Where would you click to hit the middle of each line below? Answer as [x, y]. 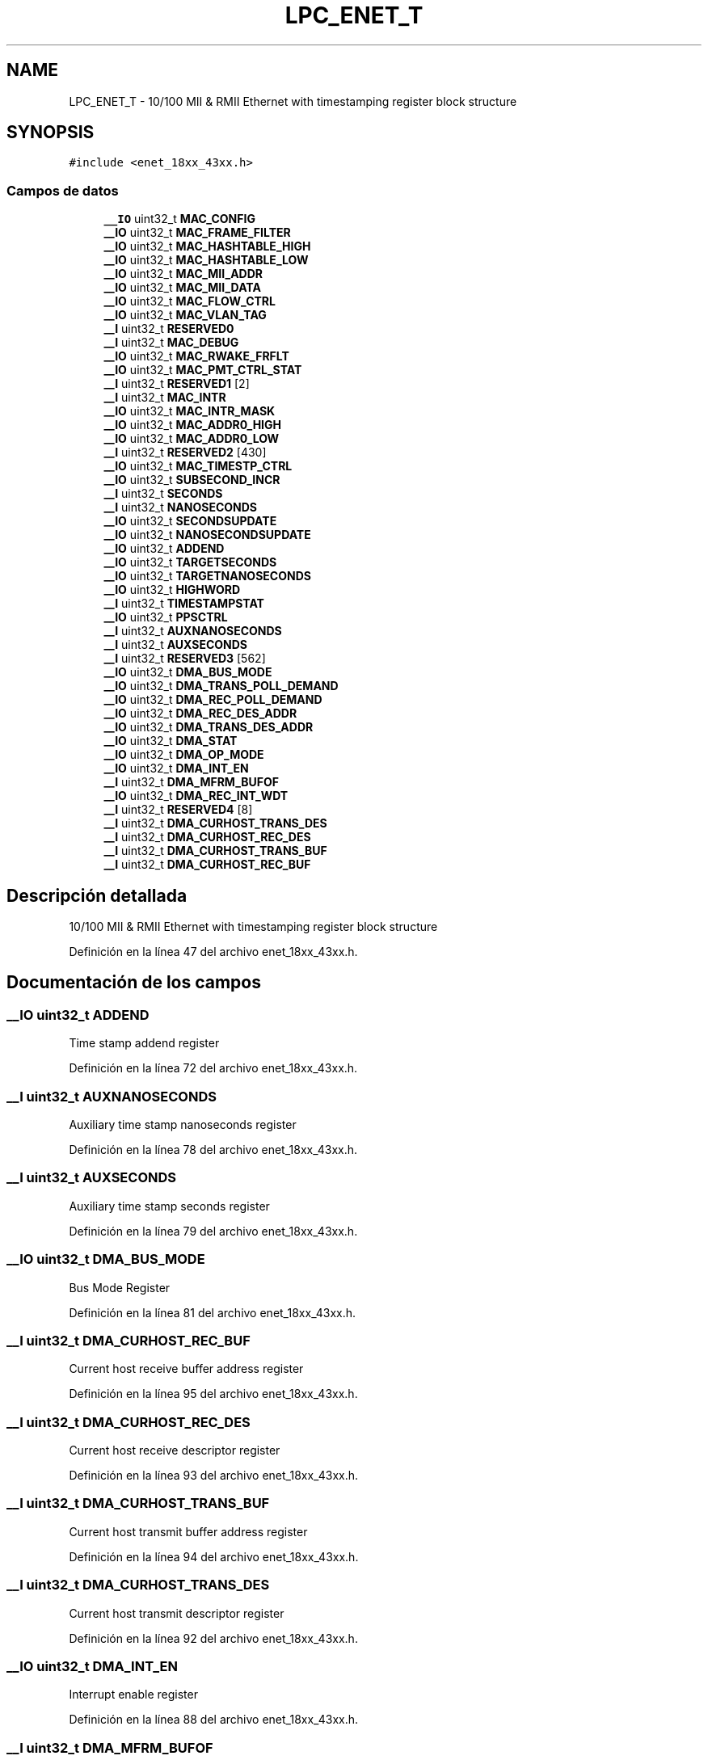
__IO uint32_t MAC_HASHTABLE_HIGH [207, 246]
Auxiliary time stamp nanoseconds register [183, 1124]
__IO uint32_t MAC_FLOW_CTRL [190, 301]
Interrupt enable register [133, 1695]
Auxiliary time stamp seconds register [169, 1206]
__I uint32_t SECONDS [163, 494]
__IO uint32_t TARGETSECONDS [190, 562]
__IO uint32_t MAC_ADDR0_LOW [192, 439]
